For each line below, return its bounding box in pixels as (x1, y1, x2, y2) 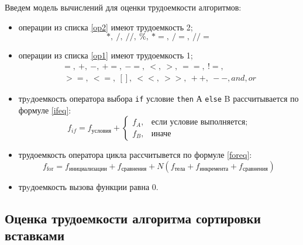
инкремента (199, 166, 229, 172)
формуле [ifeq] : (18, 103, 71, 116)
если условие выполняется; (151, 118, 248, 127)
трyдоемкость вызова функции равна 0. (18, 180, 159, 192)
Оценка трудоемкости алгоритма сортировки (5, 209, 261, 227)
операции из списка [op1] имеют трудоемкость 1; (18, 49, 193, 61)
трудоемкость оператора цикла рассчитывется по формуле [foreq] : (18, 149, 252, 161)
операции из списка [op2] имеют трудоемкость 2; (18, 20, 193, 33)
